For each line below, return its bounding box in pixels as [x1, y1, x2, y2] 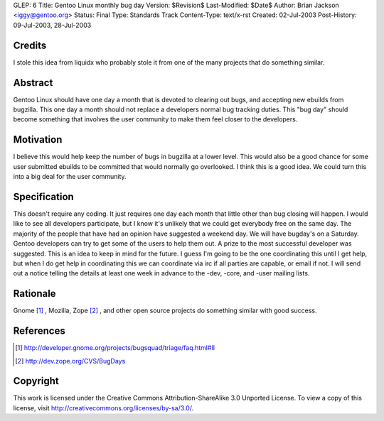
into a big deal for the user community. [13, 173, 127, 181]
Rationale [13, 288, 56, 300]
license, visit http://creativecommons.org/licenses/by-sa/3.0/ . [13, 403, 194, 412]
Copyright [13, 375, 60, 387]
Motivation [13, 133, 63, 146]
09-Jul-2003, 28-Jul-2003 [13, 21, 92, 29]
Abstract [13, 77, 53, 89]
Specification [13, 190, 74, 202]
